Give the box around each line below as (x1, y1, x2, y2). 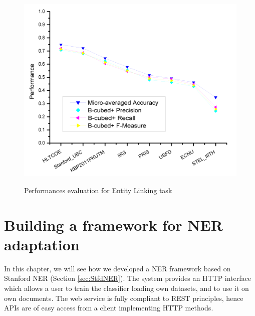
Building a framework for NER (4, 214, 223, 235)
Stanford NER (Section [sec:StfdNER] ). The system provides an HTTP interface (4, 273, 251, 283)
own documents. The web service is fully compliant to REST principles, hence (4, 292, 243, 303)
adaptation (4, 234, 80, 254)
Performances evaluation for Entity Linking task (24, 185, 172, 195)
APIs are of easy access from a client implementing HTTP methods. (4, 302, 213, 313)
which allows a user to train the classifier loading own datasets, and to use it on (4, 282, 249, 293)
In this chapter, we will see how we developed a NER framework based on (4, 263, 231, 273)
